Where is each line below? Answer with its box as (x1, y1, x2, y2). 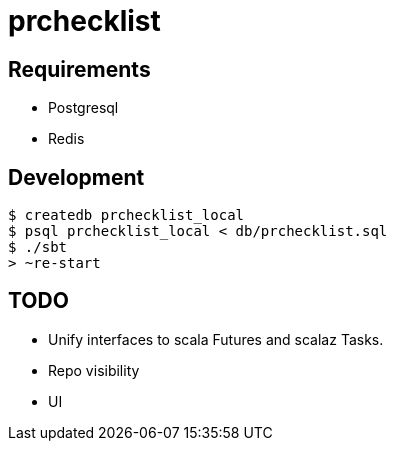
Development (8, 164, 145, 190)
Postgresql (48, 99, 119, 117)
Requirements (8, 56, 151, 82)
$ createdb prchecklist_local (8, 207, 245, 224)
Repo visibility (48, 361, 140, 379)
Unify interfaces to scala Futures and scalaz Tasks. (48, 330, 384, 348)
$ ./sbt (8, 239, 68, 256)
